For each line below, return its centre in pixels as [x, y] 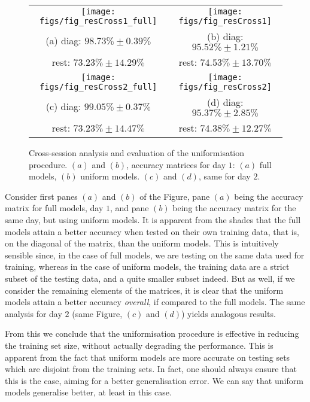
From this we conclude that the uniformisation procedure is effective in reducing [152, 334]
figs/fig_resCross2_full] [98, 87]
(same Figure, [97, 313]
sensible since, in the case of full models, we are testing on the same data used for [155, 255]
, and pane [129, 208]
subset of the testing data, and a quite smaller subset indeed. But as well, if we [150, 278]
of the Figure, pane [175, 196]
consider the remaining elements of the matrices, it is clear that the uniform [144, 290]
